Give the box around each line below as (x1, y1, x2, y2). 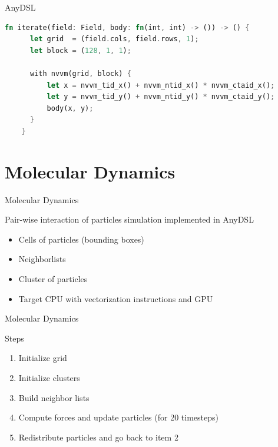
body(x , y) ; (47, 104, 94, 112)
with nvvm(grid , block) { (29, 69, 131, 78)
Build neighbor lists (18, 391, 90, 403)
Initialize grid (18, 352, 67, 364)
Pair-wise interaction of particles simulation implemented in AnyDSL (5, 213, 254, 226)
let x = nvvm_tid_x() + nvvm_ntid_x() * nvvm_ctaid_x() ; (47, 81, 275, 90)
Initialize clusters (18, 372, 80, 383)
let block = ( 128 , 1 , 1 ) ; (29, 46, 131, 55)
